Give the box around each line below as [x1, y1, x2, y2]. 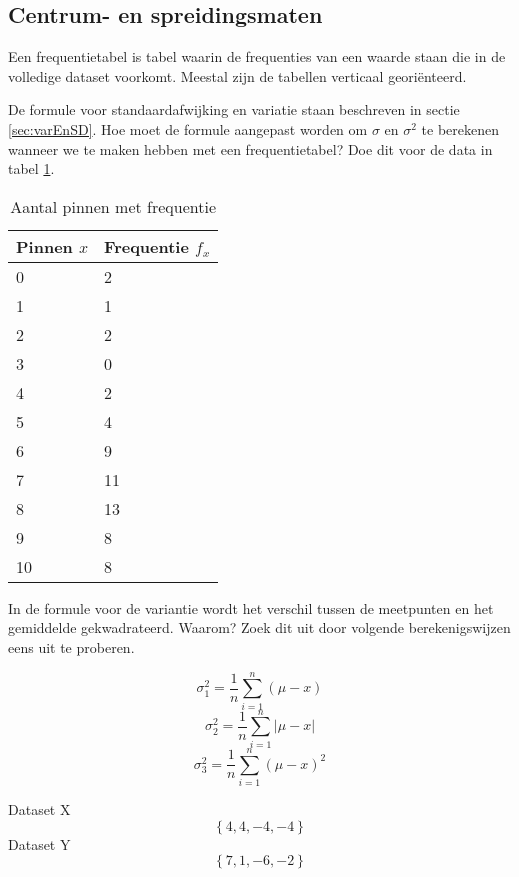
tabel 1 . [8, 158, 55, 179]
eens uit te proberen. [8, 636, 135, 657]
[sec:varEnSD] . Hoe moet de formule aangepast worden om [8, 118, 368, 139]
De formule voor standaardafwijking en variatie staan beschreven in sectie [8, 99, 460, 120]
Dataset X [8, 798, 71, 819]
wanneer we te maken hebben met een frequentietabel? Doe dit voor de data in [8, 138, 493, 159]
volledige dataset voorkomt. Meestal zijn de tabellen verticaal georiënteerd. [8, 65, 467, 86]
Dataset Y [8, 833, 71, 854]
